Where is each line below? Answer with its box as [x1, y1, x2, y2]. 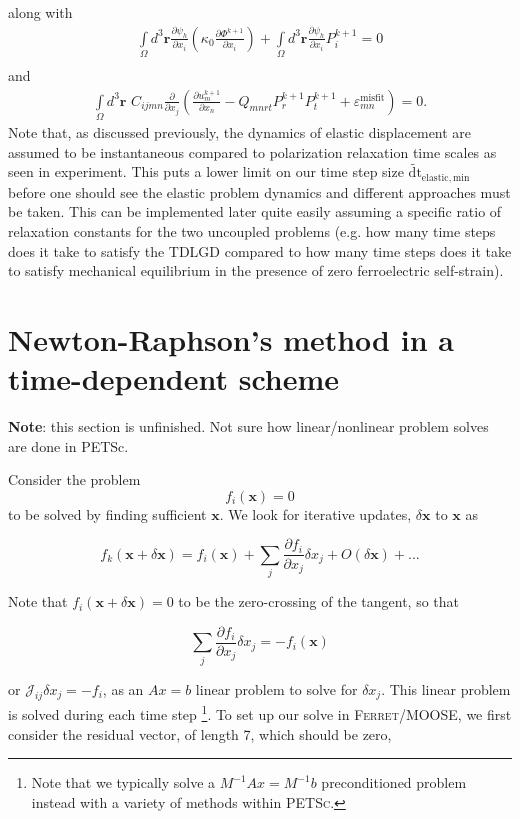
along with [8, 2, 73, 22]
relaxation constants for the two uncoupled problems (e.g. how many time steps [8, 220, 496, 241]
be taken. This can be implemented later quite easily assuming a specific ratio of [8, 201, 502, 222]
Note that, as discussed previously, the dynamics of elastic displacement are [8, 121, 472, 142]
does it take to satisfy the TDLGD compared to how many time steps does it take [8, 240, 512, 261]
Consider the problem [8, 469, 141, 490]
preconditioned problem [321, 772, 467, 793]
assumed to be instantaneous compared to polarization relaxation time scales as [8, 141, 497, 162]
